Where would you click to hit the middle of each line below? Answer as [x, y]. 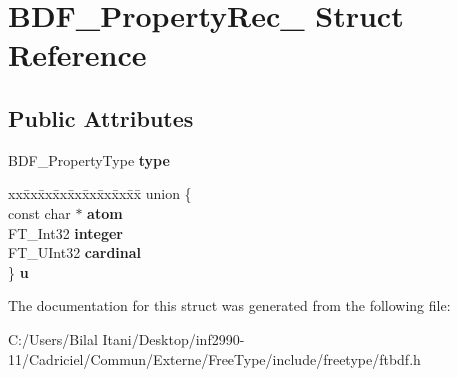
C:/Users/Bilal [53, 338]
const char [39, 212]
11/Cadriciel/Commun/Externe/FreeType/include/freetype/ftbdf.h [214, 358]
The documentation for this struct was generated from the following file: [229, 305]
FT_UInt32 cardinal [75, 252]
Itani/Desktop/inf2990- [173, 338]
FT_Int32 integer [65, 232]
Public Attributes [101, 117]
